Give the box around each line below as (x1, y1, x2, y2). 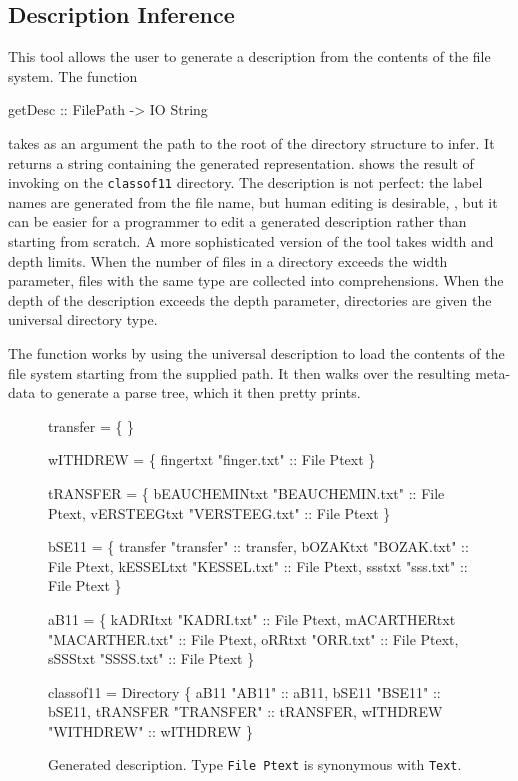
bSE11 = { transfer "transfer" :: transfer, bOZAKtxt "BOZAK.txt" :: (48, 536, 469, 557)
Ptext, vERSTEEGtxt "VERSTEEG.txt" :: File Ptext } (48, 502, 391, 523)
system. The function (8, 65, 138, 86)
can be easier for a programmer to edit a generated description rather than (8, 211, 467, 232)
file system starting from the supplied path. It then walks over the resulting (8, 362, 471, 383)
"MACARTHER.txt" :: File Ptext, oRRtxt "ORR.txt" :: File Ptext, (48, 628, 459, 649)
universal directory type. (8, 309, 158, 330)
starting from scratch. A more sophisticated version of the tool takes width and (8, 231, 494, 252)
